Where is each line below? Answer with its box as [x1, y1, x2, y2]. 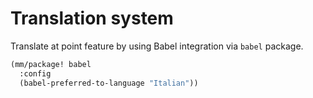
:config [19, 68, 52, 79]
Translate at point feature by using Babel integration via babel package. [10, 40, 304, 52]
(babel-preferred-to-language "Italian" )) [19, 78, 199, 88]
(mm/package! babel [10, 59, 92, 69]
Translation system [10, 7, 174, 30]
